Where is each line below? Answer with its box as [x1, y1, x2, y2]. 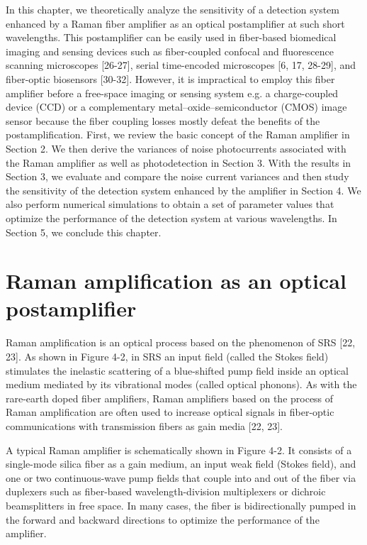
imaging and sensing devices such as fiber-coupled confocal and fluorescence [6, 43, 334, 58]
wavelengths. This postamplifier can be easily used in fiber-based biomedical [6, 30, 337, 45]
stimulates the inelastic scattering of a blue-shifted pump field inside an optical [6, 363, 349, 378]
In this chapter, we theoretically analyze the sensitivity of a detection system [6, 2, 339, 16]
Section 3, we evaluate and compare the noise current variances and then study [6, 169, 349, 184]
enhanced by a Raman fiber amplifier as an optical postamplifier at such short [6, 16, 345, 31]
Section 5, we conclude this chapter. [6, 224, 162, 239]
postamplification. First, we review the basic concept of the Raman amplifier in [6, 127, 350, 142]
